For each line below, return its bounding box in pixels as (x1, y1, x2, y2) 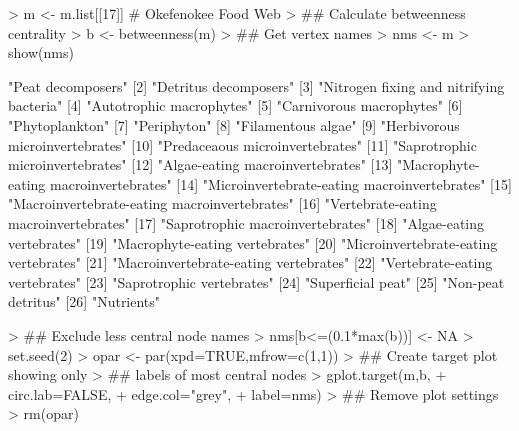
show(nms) (8, 42, 74, 63)
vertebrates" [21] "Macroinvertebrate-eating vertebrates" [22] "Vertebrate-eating (8, 252, 493, 273)
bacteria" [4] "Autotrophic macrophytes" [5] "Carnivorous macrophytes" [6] (8, 95, 463, 116)
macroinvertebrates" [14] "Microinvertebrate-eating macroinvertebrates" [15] (49, 173, 512, 194)
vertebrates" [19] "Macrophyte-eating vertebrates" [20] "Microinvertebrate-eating (8, 232, 498, 253)
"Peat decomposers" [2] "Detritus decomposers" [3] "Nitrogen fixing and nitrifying (8, 75, 505, 96)
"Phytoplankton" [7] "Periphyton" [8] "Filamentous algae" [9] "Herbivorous (8, 114, 460, 135)
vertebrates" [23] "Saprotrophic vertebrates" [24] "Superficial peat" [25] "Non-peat (8, 271, 505, 292)
